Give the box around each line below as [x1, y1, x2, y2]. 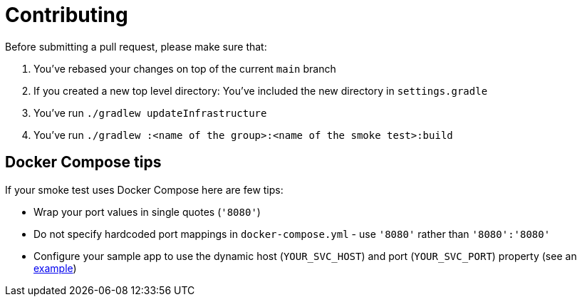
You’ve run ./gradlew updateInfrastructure [33, 106, 267, 119]
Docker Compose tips [5, 153, 162, 172]
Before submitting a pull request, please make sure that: [5, 40, 267, 53]
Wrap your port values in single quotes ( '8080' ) [33, 205, 261, 218]
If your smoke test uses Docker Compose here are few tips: [5, 183, 284, 196]
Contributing [5, 3, 128, 27]
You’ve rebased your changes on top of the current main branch [33, 62, 336, 75]
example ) [33, 261, 77, 274]
